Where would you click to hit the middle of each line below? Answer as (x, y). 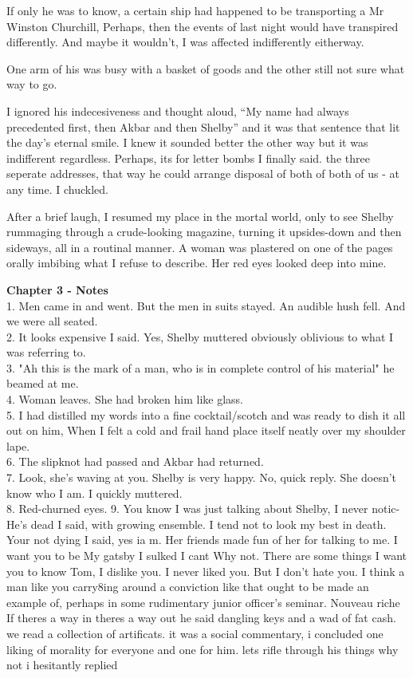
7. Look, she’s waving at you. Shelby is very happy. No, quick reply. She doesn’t (202, 477)
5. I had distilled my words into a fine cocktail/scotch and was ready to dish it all (206, 414)
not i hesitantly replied (62, 665)
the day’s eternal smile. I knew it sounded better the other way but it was (187, 142)
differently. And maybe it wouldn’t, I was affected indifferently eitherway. (185, 42)
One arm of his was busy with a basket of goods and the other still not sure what (206, 68)
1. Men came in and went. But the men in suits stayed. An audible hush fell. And (206, 305)
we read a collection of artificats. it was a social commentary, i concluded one (195, 633)
